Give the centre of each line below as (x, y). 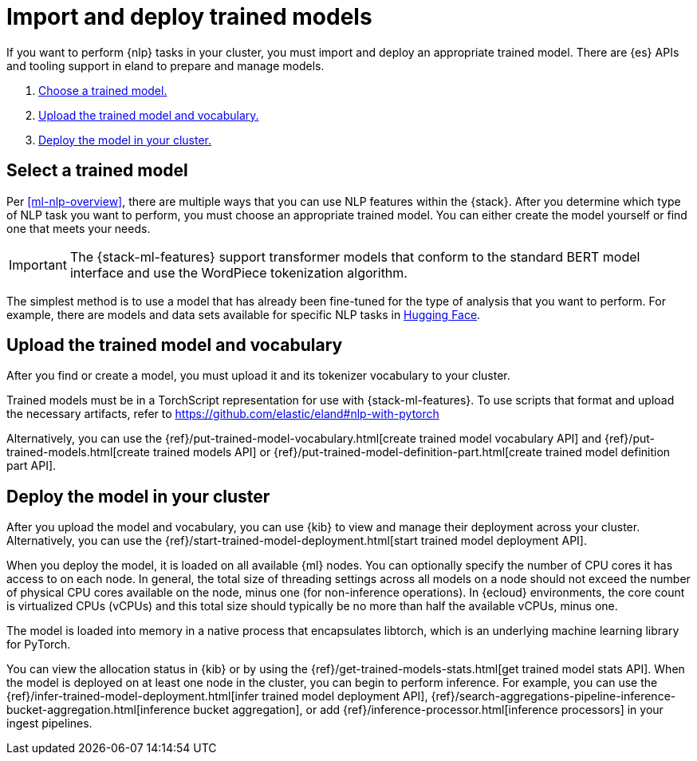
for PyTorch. (39, 645)
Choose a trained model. (103, 90)
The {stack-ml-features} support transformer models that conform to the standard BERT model (355, 256)
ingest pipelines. (49, 724)
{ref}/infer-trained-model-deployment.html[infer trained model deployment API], (217, 696)
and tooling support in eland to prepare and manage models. (165, 65)
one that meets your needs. (79, 228)
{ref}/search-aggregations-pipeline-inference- (553, 696)
